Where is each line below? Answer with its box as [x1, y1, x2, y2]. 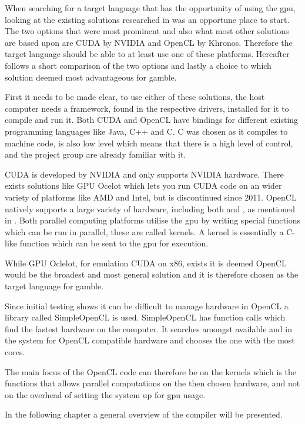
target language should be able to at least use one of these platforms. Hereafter [5, 48, 290, 60]
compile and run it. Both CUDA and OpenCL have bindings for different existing [5, 113, 299, 126]
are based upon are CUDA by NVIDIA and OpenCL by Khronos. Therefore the [5, 36, 293, 48]
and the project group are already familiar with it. [5, 148, 186, 161]
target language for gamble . [5, 280, 104, 292]
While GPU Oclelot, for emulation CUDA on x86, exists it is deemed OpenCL [5, 256, 287, 269]
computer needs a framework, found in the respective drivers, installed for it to [5, 102, 289, 114]
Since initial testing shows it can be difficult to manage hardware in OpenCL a [5, 299, 289, 312]
